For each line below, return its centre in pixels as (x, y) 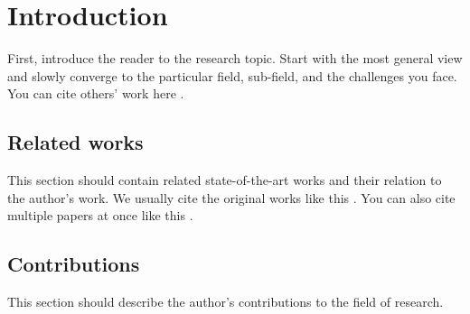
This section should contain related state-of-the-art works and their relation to (225, 180)
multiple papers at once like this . (100, 215)
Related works (75, 142)
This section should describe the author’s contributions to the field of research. (226, 302)
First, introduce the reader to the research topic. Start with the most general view (235, 58)
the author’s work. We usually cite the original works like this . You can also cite (231, 197)
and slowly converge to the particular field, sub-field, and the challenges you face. (232, 75)
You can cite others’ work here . (96, 93)
